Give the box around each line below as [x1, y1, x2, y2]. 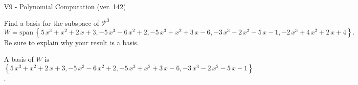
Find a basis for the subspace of [4, 17, 99, 28]
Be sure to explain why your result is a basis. [4, 37, 139, 48]
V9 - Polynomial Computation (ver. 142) [4, 1, 126, 11]
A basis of [4, 53, 34, 64]
